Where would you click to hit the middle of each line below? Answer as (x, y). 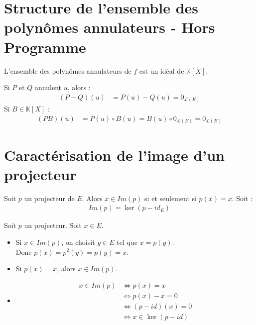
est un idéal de (162, 70)
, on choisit (78, 242)
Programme (45, 47)
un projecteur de (49, 198)
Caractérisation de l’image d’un (114, 155)
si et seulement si (171, 198)
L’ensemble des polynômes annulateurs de (68, 70)
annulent (48, 87)
